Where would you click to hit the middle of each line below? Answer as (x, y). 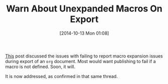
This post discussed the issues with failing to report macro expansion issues (84, 56)
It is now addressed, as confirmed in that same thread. (61, 76)
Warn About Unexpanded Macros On (84, 9)
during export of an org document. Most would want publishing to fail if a (80, 61)
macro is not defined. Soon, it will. (40, 66)
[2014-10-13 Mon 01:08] (84, 33)
